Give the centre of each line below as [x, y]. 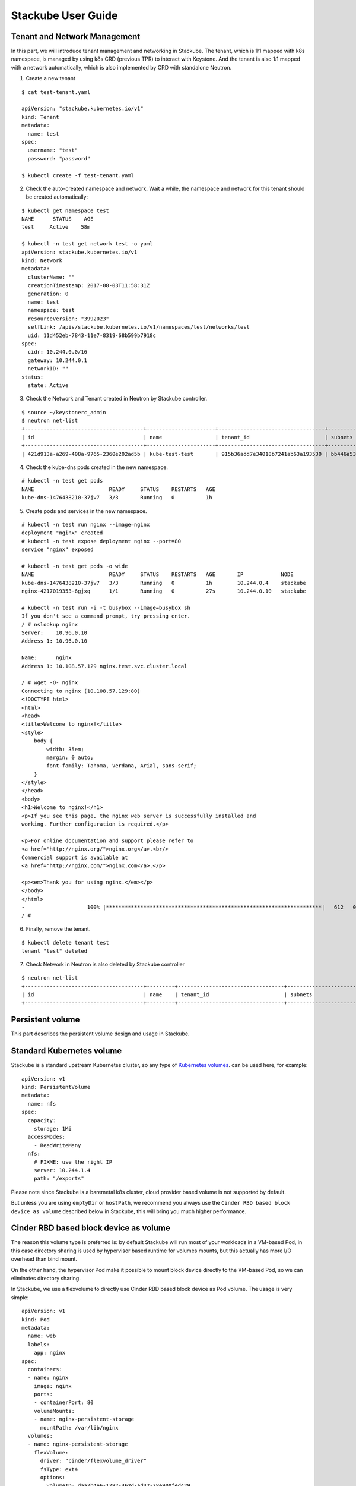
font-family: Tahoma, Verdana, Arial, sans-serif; [122, 766]
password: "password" [59, 158]
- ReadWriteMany [57, 1145]
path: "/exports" [59, 1179]
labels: [39, 1344]
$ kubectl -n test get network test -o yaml [88, 244]
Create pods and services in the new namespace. [87, 511]
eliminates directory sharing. [46, 1278]
